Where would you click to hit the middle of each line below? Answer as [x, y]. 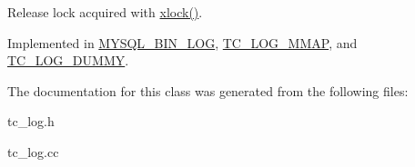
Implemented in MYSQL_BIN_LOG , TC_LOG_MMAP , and [182, 42]
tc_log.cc [33, 151]
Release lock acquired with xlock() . [105, 12]
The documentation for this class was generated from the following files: [208, 90]
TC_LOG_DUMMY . [68, 60]
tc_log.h [31, 121]
